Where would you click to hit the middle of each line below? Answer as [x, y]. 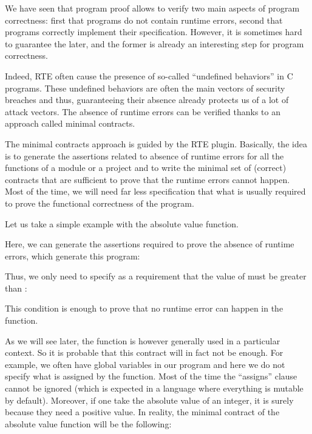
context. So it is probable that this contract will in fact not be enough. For [144, 352]
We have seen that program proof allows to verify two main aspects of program [152, 8]
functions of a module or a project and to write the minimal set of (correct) [146, 168]
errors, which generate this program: [73, 255]
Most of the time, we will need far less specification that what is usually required [155, 191]
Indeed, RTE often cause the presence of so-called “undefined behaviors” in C [149, 75]
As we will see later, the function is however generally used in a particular [143, 340]
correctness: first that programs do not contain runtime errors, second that [144, 20]
